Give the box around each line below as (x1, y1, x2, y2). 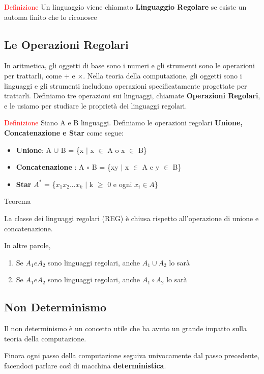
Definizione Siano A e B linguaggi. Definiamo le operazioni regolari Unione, (4, 117, 243, 128)
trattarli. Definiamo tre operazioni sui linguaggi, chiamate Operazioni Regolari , (4, 90, 260, 101)
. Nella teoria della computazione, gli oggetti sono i (83, 70, 242, 81)
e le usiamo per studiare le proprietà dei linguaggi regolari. (4, 100, 187, 111)
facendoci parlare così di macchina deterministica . (4, 360, 166, 370)
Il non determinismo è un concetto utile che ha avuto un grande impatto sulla (4, 323, 247, 334)
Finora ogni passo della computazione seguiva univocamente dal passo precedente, (4, 350, 259, 361)
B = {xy (92, 162, 119, 172)
